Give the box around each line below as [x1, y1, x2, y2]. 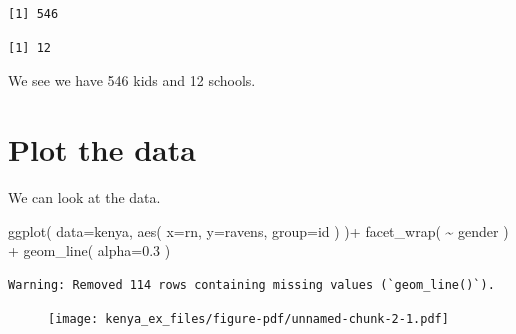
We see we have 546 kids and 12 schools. [8, 70, 256, 91]
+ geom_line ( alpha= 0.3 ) [8, 240, 171, 261]
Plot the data [8, 128, 196, 169]
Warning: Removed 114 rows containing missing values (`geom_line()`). [8, 277, 495, 292]
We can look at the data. [8, 186, 161, 207]
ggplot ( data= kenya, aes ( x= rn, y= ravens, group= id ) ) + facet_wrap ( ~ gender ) [8, 220, 509, 241]
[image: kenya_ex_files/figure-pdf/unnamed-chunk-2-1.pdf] [48, 312, 449, 327]
